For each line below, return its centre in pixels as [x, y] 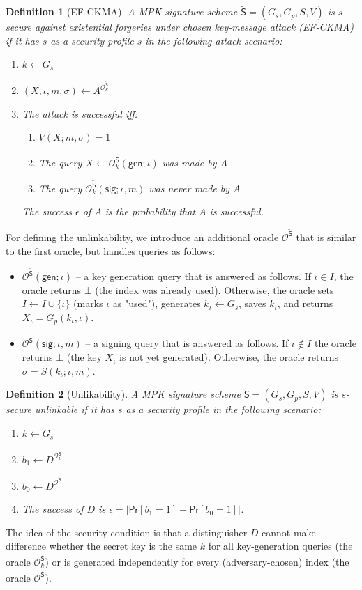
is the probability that [150, 211]
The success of [53, 509]
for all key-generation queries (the [280, 546]
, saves [252, 303]
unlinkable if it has [75, 409]
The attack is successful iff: [80, 113]
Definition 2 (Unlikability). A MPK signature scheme [123, 394]
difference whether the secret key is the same [101, 546]
